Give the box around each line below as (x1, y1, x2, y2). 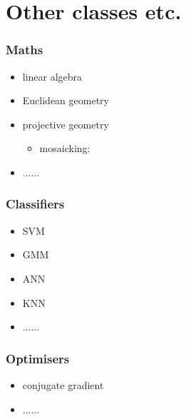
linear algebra (22, 69, 83, 84)
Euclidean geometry (22, 93, 109, 108)
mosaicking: (39, 141, 91, 156)
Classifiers (6, 195, 65, 213)
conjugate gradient (22, 377, 104, 392)
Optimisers (6, 349, 70, 367)
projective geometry (22, 116, 109, 131)
